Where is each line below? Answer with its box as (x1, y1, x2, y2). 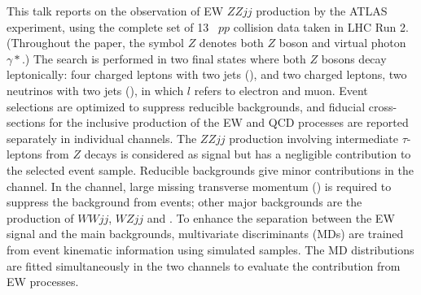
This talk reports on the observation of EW (7, 2, 224, 19)
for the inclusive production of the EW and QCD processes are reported (49, 114, 409, 131)
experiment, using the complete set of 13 (7, 18, 209, 35)
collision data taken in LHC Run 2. (233, 18, 409, 35)
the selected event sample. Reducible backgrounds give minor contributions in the (7, 161, 414, 178)
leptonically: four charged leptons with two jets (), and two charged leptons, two (7, 66, 407, 83)
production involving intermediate (229, 129, 398, 146)
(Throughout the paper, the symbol (7, 34, 184, 51)
